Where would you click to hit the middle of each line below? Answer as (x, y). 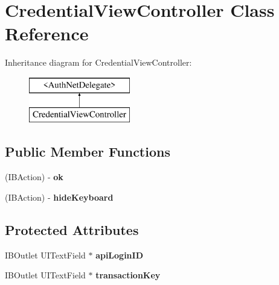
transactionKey (128, 275)
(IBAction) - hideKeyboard (59, 197)
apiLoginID (120, 255)
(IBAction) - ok (34, 177)
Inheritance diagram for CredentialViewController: (98, 62)
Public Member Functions (88, 152)
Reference (47, 33)
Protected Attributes (72, 229)
